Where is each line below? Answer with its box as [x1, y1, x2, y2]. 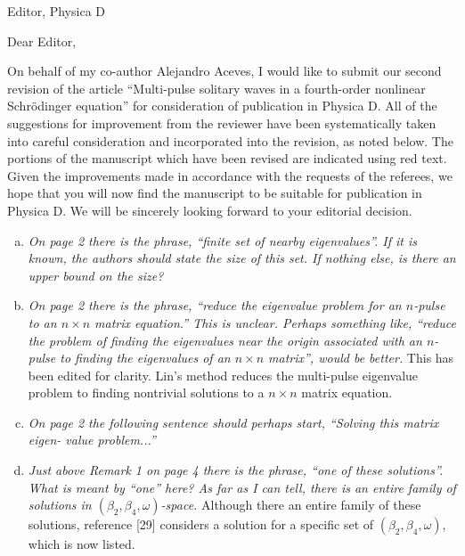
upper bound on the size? [28, 266, 164, 284]
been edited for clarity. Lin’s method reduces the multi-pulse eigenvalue [28, 365, 419, 384]
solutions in [28, 495, 92, 514]
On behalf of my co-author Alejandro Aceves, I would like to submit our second [7, 61, 442, 80]
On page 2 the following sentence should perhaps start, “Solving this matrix [28, 413, 439, 431]
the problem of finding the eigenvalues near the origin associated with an [28, 331, 422, 349]
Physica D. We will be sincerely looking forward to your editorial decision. [7, 200, 412, 219]
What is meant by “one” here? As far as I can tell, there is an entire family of [28, 478, 456, 496]
